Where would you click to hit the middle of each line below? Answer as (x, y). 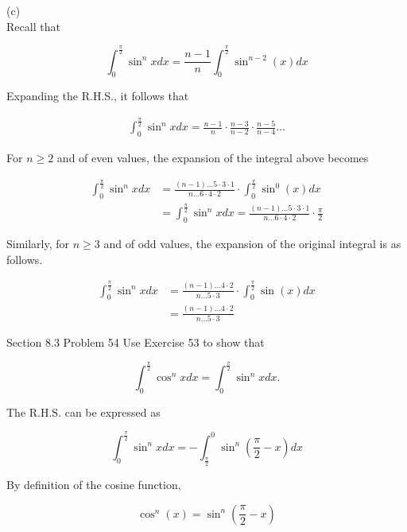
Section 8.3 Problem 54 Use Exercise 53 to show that (136, 342)
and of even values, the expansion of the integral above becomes (213, 158)
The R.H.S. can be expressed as (83, 412)
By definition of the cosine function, (94, 484)
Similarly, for (38, 244)
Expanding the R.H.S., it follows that (98, 96)
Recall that (33, 26)
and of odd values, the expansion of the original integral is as (252, 244)
